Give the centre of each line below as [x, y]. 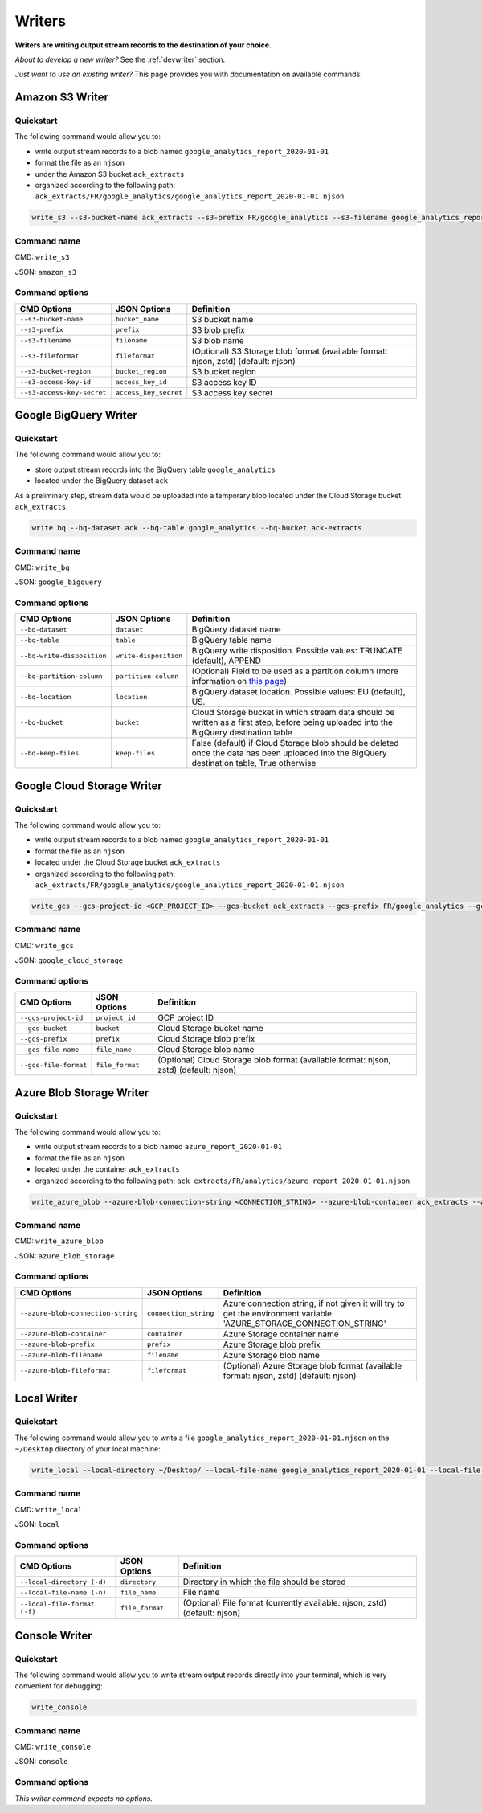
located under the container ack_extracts [107, 1169]
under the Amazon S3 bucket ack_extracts [110, 174]
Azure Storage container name [281, 1334]
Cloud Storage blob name [206, 1050]
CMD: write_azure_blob [59, 1241]
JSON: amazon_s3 [46, 272]
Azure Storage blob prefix [272, 1344]
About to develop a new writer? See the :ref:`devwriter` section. [120, 59]
